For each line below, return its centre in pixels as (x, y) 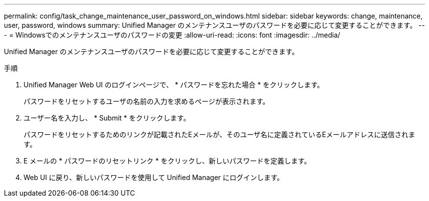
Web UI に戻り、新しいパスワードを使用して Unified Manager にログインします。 (154, 177)
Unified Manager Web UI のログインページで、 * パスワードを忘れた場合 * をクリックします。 (174, 85)
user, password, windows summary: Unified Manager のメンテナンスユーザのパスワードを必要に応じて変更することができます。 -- (214, 25)
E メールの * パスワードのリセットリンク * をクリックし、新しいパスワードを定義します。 (167, 161)
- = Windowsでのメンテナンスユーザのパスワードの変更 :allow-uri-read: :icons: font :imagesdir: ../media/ (172, 35)
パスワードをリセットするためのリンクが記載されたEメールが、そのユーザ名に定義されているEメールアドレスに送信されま (219, 134)
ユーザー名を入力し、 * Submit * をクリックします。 (107, 118)
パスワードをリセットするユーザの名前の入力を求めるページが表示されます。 (147, 101)
